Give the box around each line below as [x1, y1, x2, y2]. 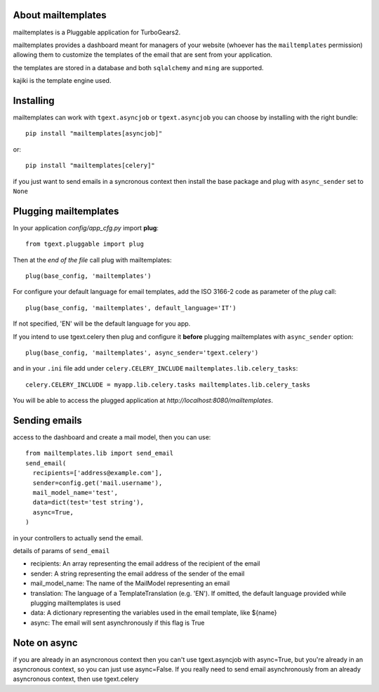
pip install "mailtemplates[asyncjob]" [25, 130, 163, 138]
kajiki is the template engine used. [13, 76, 112, 85]
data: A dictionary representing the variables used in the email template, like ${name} [30, 608, 277, 617]
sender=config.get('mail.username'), [32, 479, 163, 487]
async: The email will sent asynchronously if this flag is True [30, 618, 205, 627]
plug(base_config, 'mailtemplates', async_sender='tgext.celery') [25, 348, 259, 357]
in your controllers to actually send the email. [13, 533, 143, 542]
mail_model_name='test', [32, 488, 119, 496]
